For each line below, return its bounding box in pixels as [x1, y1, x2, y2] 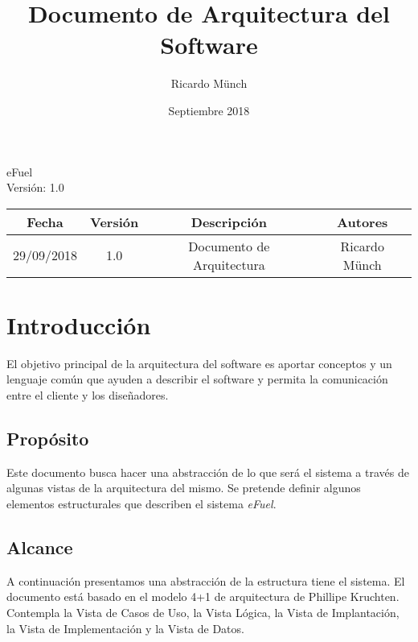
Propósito [6, 425, 89, 450]
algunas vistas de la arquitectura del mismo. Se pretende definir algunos [6, 479, 361, 496]
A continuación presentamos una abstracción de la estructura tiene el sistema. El [6, 572, 405, 589]
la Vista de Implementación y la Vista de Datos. [6, 619, 244, 636]
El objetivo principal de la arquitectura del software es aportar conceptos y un [6, 354, 392, 371]
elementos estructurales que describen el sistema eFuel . [6, 495, 277, 512]
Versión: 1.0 [6, 179, 64, 196]
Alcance [6, 534, 73, 559]
